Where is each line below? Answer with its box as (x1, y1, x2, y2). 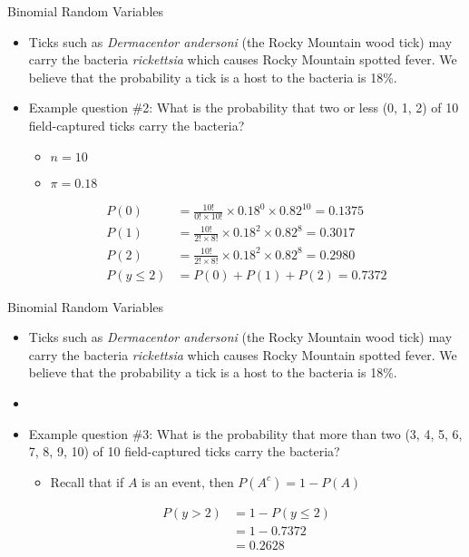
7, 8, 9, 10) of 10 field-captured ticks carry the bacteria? (28, 442, 340, 461)
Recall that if (50, 472, 124, 491)
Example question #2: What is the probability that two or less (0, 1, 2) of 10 (28, 98, 459, 117)
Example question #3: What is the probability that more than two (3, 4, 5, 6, (28, 424, 463, 443)
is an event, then (142, 472, 234, 491)
